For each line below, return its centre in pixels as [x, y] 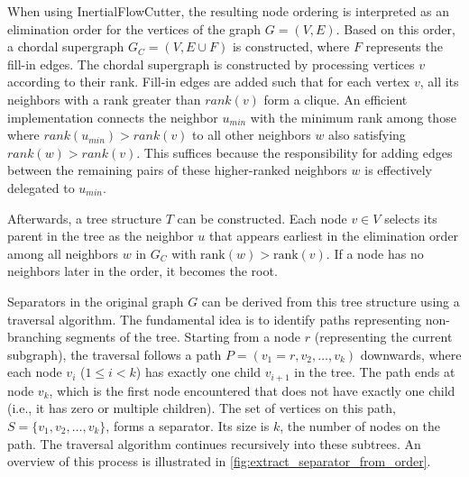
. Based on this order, [395, 28]
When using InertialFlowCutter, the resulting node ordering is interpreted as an [229, 11]
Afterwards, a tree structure [85, 218]
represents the [404, 46]
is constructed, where [291, 46]
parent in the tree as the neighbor [101, 236]
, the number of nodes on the [360, 425]
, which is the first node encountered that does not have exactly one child [252, 390]
